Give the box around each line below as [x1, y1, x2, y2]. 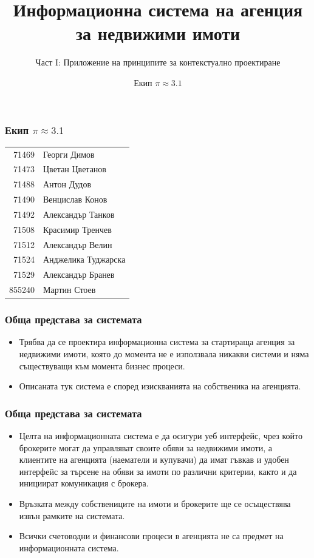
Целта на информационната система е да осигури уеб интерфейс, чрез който [19, 429, 302, 442]
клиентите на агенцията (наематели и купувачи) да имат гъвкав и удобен [19, 453, 289, 466]
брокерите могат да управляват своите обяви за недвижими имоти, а [19, 441, 272, 454]
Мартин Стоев [43, 283, 96, 296]
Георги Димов [43, 147, 95, 160]
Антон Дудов [43, 178, 92, 190]
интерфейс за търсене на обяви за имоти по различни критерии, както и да [19, 465, 297, 477]
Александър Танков [43, 207, 115, 220]
